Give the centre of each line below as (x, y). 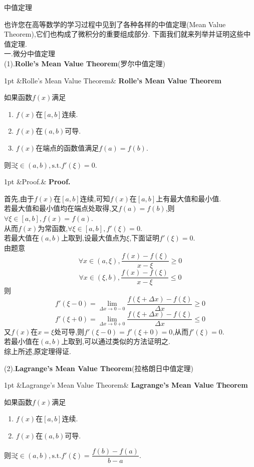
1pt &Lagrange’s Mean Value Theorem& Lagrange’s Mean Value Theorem (126, 385)
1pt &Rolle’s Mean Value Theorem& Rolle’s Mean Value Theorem (113, 80)
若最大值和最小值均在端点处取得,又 (61, 208)
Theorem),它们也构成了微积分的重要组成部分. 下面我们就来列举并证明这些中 (128, 34)
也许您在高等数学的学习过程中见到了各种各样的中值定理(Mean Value (115, 24)
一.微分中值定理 (30, 53)
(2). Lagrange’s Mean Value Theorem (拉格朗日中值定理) (99, 368)
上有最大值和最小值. (189, 198)
